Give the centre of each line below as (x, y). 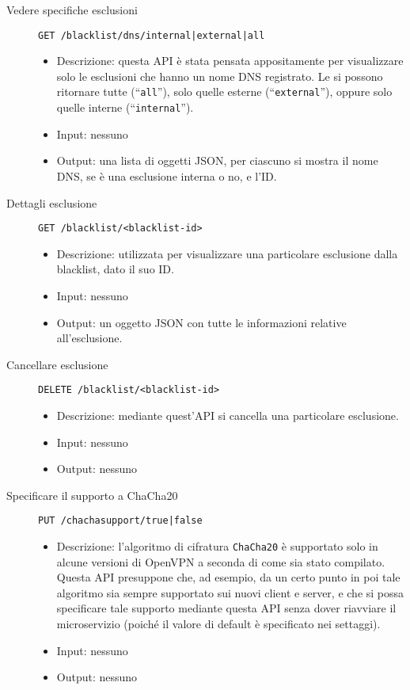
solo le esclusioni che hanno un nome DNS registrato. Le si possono (220, 76)
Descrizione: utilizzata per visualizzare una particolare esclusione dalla (227, 253)
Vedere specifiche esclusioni (72, 10)
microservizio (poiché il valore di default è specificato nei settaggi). (218, 624)
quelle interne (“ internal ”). (125, 107)
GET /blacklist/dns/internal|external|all (152, 35)
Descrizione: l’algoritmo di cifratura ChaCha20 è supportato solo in (217, 546)
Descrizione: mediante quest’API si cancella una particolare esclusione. (228, 415)
